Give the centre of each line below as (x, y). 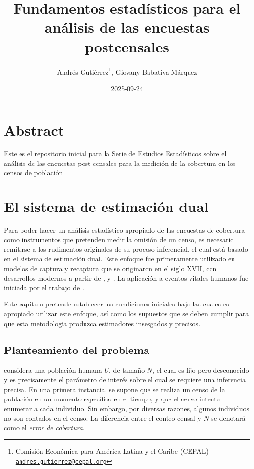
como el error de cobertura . (44, 427)
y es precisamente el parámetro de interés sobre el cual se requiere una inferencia (125, 379)
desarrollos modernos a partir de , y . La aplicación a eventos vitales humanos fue (126, 278)
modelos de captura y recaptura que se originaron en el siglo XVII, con (110, 268)
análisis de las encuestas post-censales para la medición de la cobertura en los (120, 163)
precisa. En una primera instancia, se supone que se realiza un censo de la (115, 389)
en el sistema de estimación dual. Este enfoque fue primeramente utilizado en (120, 258)
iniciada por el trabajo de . (44, 287)
